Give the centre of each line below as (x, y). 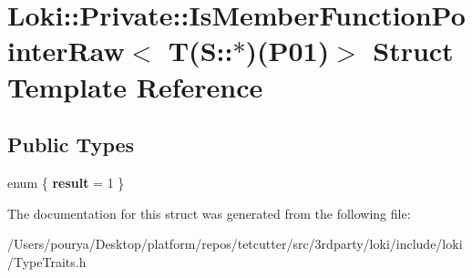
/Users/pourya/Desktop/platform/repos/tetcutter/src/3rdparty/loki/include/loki (235, 244)
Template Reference (135, 86)
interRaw (66, 51)
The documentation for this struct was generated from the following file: (209, 213)
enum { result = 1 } (66, 182)
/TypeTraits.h (47, 261)
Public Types (71, 144)
